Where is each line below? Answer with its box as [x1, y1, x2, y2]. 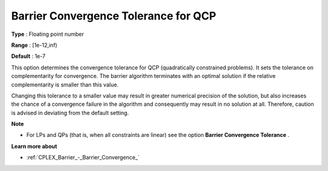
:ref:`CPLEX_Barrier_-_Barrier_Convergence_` [26, 154, 140, 161]
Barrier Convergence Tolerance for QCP [11, 9, 217, 23]
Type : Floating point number [11, 30, 84, 38]
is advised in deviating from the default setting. [11, 109, 129, 116]
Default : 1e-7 [11, 52, 46, 60]
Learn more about [11, 142, 58, 150]
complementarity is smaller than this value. [11, 81, 118, 88]
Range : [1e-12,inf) [11, 41, 58, 49]
